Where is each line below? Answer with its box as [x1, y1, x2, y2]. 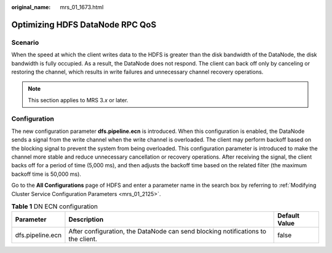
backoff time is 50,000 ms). [11, 170, 81, 178]
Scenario [11, 38, 39, 47]
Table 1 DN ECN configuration [11, 202, 98, 211]
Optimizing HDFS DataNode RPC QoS [11, 19, 157, 30]
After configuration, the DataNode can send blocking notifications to [68, 227, 267, 236]
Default [277, 211, 299, 220]
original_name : [11, 4, 51, 10]
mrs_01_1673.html [60, 4, 104, 10]
